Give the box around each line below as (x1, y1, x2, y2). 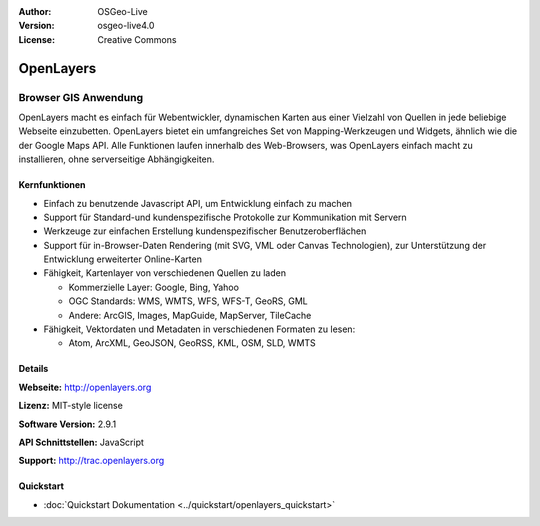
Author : (18, 6, 52, 17)
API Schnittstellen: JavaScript (18, 436, 145, 448)
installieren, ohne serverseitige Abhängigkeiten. (18, 153, 215, 165)
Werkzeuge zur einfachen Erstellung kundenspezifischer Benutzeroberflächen (43, 225, 367, 237)
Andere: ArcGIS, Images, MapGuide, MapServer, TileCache (68, 309, 312, 321)
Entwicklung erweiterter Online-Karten (43, 253, 202, 265)
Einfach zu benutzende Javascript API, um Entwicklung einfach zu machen (43, 197, 353, 209)
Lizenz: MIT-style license (18, 400, 124, 412)
